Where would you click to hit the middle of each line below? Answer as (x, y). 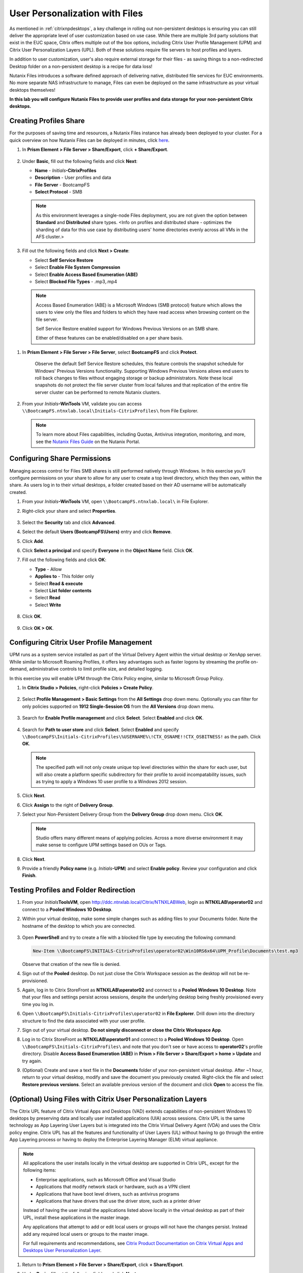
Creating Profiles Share (47, 121)
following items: (40, 1170)
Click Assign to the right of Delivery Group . (68, 805)
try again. (32, 1061)
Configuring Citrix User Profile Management (81, 642)
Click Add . (33, 541)
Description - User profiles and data (73, 178)
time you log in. (38, 1004)
